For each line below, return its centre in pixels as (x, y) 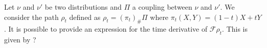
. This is (235, 29)
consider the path (31, 17)
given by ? (20, 40)
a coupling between (162, 7)
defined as (85, 17)
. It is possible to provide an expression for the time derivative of (106, 29)
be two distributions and (83, 7)
